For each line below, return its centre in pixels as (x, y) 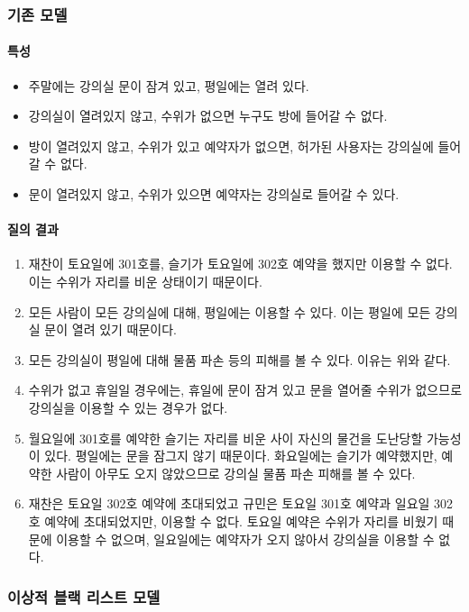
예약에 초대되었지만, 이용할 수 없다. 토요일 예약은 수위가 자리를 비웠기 (241, 521)
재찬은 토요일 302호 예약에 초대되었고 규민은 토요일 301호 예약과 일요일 (229, 503)
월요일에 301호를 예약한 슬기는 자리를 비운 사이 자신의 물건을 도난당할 (225, 438)
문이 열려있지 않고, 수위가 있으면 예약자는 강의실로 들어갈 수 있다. (214, 194)
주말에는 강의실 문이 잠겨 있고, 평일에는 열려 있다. (169, 85)
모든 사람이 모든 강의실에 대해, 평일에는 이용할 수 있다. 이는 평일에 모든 (230, 311)
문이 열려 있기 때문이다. (111, 329)
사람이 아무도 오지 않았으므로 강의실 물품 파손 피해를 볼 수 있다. (236, 473)
